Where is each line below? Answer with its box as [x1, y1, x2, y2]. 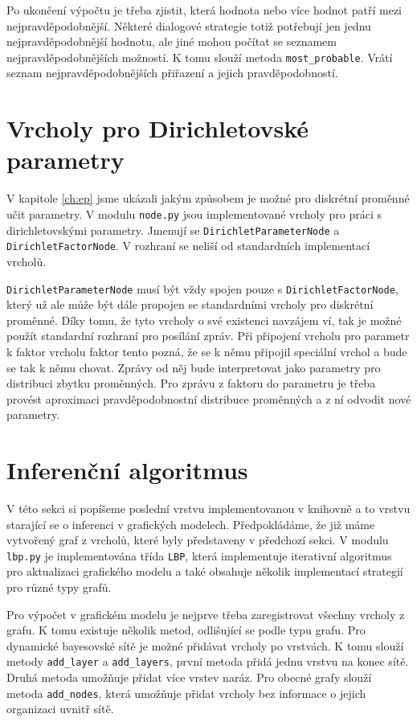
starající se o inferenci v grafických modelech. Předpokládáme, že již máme [6, 515, 375, 532]
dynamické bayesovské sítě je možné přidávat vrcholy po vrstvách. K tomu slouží [6, 637, 404, 654]
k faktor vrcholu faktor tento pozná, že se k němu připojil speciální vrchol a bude [6, 343, 407, 359]
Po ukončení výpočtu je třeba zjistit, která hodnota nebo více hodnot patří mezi [6, 2, 402, 18]
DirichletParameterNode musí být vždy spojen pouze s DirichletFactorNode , [6, 280, 399, 297]
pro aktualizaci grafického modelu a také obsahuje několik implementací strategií [6, 563, 403, 580]
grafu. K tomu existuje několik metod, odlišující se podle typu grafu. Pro [6, 621, 366, 638]
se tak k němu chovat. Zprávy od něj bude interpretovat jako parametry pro [6, 359, 381, 375]
